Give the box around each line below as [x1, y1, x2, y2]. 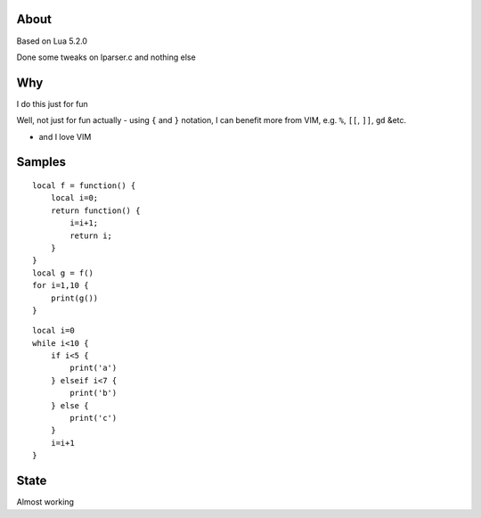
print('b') [69, 388, 118, 399]
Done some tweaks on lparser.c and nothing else [16, 52, 196, 62]
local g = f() [32, 267, 94, 278]
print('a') [69, 363, 118, 374]
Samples [16, 154, 67, 169]
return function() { [50, 205, 141, 216]
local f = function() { [32, 181, 136, 191]
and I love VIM [38, 131, 92, 142]
